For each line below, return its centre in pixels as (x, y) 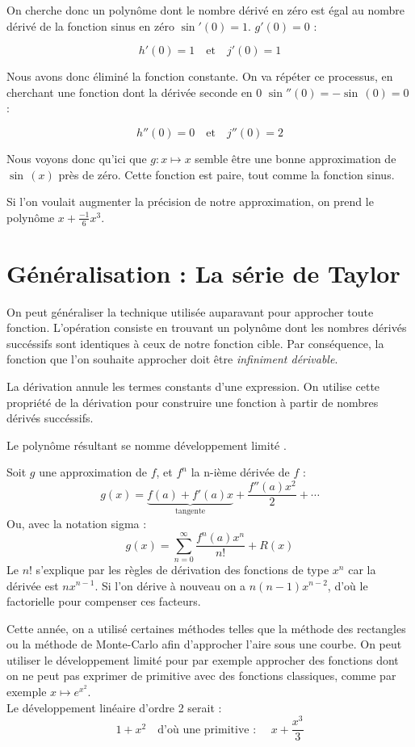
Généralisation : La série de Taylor (203, 273)
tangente (191, 512)
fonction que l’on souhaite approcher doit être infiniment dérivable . (172, 359)
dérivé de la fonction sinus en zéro (90, 25)
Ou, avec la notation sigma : (77, 524)
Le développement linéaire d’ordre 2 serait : (114, 707)
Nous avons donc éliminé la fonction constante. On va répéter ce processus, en (200, 76)
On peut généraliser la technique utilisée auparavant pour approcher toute (190, 311)
